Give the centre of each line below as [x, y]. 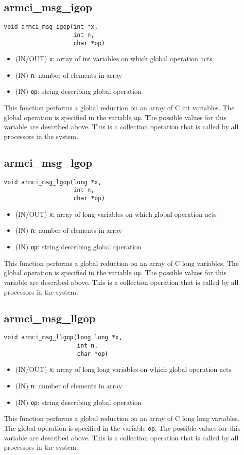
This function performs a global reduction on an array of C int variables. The [119, 108]
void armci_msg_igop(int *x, [51, 27]
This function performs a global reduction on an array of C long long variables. [122, 418]
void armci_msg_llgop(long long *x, [63, 338]
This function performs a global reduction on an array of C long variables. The [122, 263]
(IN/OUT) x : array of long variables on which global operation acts [116, 214]
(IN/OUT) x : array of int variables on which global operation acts [114, 59]
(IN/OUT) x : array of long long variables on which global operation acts [123, 369]
